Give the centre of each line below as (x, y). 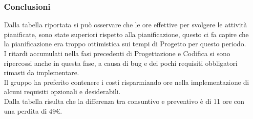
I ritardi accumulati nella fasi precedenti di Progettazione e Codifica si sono (117, 53)
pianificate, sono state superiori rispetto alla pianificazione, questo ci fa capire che (126, 34)
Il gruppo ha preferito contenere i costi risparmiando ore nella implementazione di (126, 82)
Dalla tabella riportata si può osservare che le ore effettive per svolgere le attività (126, 25)
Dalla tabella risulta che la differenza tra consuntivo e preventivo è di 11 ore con (124, 101)
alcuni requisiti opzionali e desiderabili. (62, 91)
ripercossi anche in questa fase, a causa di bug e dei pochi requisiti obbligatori (121, 63)
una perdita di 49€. (33, 110)
